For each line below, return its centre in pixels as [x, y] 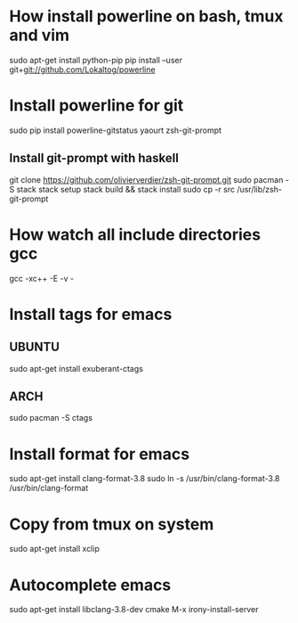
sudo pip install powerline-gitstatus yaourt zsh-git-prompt [116, 130]
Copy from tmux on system [112, 524]
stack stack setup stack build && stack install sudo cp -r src [126, 189]
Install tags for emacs [91, 314]
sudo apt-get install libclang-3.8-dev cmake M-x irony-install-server [134, 610]
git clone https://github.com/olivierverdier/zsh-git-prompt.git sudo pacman [146, 179]
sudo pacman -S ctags [51, 418]
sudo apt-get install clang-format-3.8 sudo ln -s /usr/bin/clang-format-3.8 [145, 479]
